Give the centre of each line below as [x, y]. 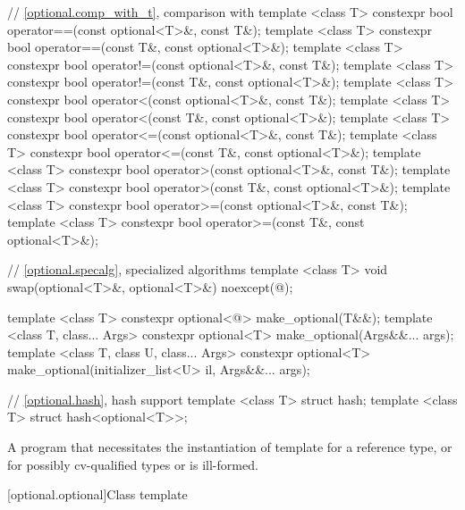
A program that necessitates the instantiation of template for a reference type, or [230, 447]
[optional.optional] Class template [97, 494]
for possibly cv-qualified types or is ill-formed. [133, 464]
